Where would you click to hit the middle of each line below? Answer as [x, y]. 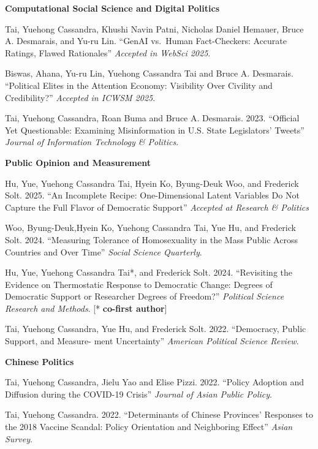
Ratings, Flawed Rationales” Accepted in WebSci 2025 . [108, 52]
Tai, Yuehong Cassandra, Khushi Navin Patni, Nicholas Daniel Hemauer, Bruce [154, 28]
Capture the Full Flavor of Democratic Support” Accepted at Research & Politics [157, 207]
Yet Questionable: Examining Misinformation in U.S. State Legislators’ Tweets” [155, 130]
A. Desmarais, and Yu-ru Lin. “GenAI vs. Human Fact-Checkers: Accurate [146, 41]
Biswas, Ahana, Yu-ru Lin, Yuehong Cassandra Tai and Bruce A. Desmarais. [149, 73]
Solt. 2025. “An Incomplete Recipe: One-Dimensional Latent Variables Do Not [152, 195]
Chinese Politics [40, 361]
